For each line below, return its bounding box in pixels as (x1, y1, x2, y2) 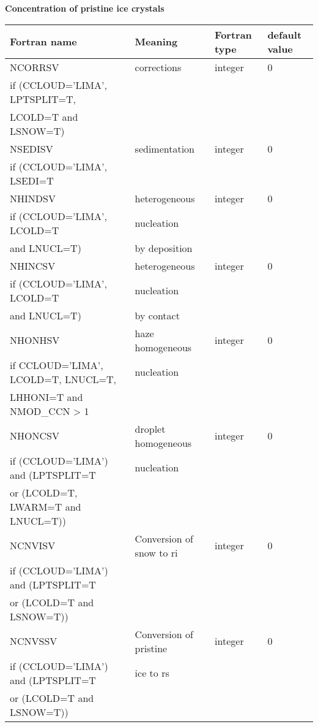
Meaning (135, 34, 178, 49)
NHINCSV (10, 258, 56, 273)
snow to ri (135, 545, 178, 560)
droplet (135, 421, 166, 436)
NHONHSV (10, 333, 60, 348)
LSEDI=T (10, 173, 54, 188)
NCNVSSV (10, 634, 57, 649)
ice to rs (135, 666, 169, 680)
